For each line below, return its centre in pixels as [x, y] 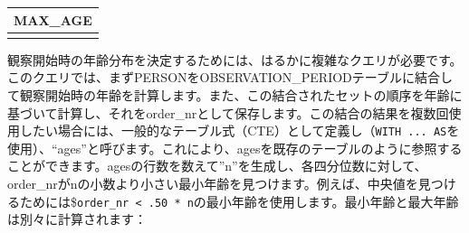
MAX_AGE [53, 19]
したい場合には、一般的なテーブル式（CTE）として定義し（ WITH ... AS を [239, 130]
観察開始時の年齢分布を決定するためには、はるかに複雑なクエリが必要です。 [235, 59]
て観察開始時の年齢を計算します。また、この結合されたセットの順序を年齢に [235, 95]
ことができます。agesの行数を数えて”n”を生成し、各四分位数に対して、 [217, 166]
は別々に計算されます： [77, 219]
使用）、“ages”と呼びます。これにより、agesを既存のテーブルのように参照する [235, 148]
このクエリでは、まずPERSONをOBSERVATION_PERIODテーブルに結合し [230, 77]
